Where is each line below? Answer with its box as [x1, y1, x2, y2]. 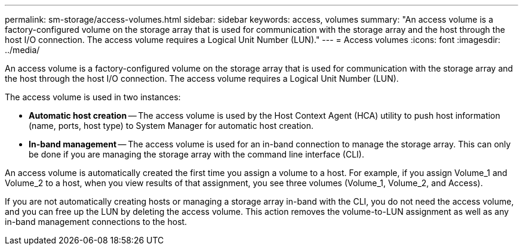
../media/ [5, 45, 40, 55]
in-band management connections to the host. [5, 217, 187, 227]
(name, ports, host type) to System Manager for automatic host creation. [29, 121, 314, 131]
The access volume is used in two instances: [5, 92, 181, 102]
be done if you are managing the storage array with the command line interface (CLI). [29, 149, 364, 159]
